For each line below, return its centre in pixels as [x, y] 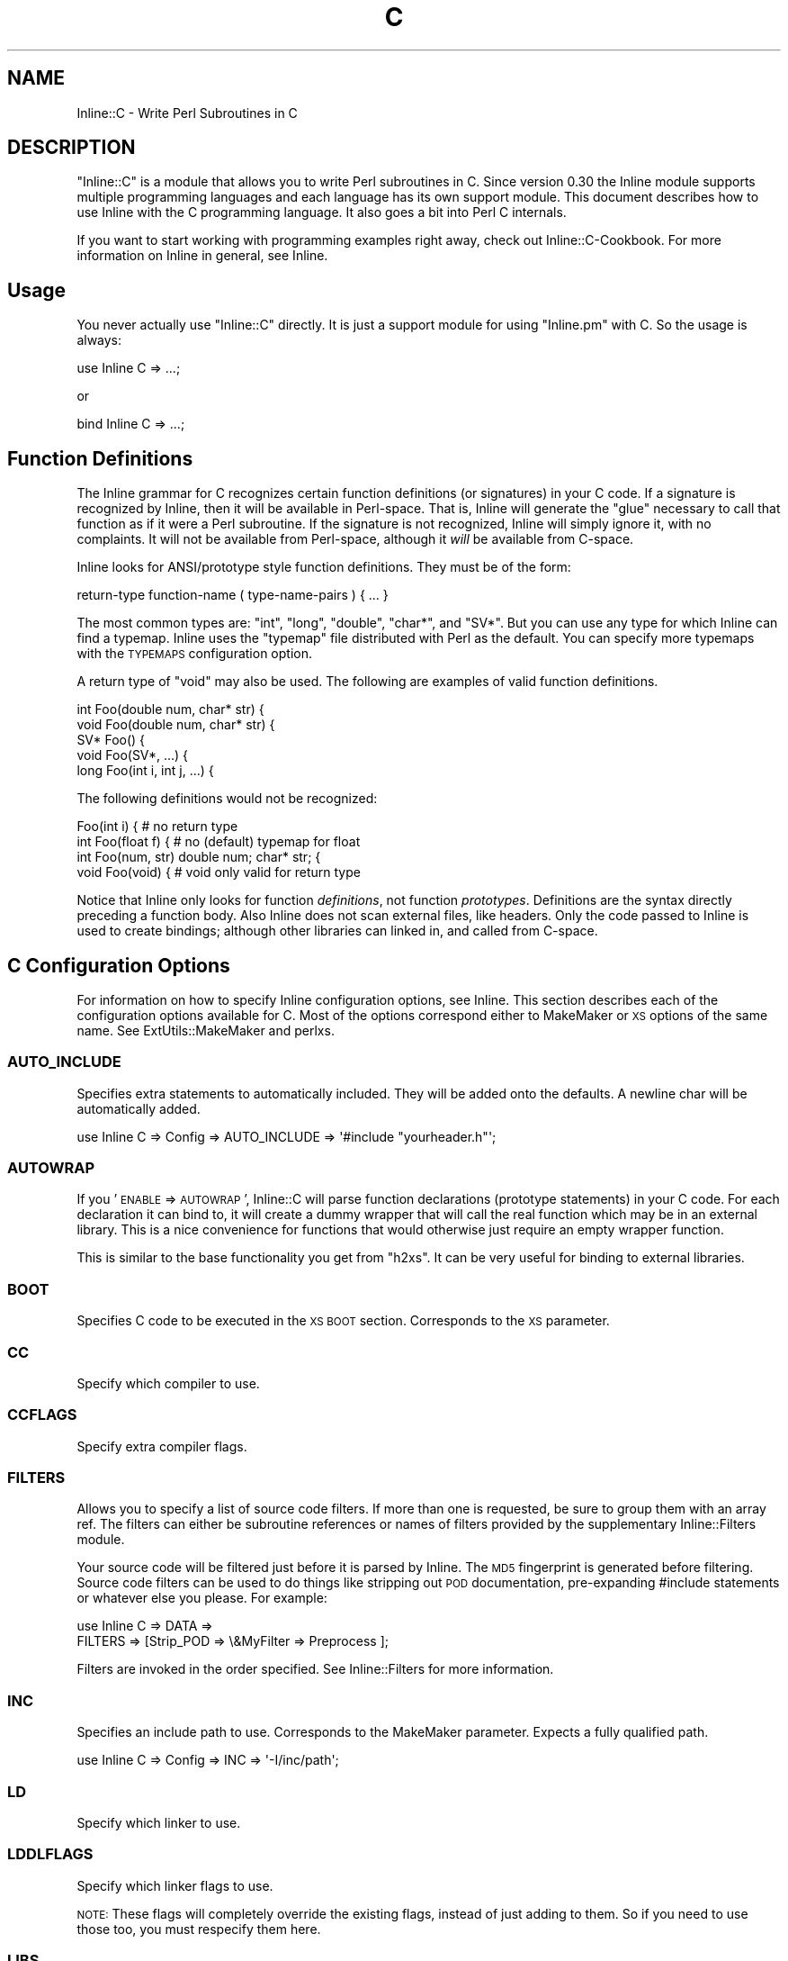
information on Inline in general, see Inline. [202, 256]
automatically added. [139, 1108]
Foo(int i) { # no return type [157, 827]
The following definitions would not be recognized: [227, 799]
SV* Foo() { [111, 740]
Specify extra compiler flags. [162, 1446]
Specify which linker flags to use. [175, 1885]
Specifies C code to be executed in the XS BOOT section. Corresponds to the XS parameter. [343, 1321]
